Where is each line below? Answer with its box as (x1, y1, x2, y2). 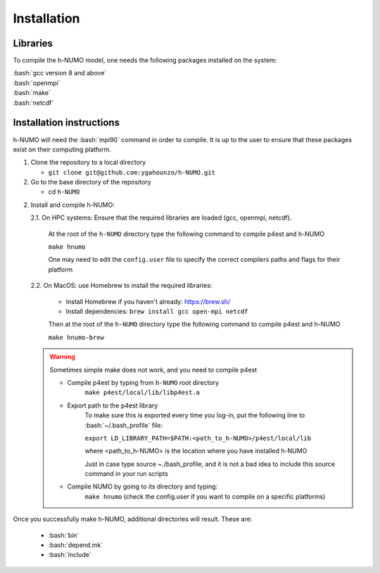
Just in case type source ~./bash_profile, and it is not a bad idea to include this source (84, 460, 336, 468)
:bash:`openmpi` (13, 78, 61, 87)
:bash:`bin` (48, 531, 80, 539)
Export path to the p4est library (67, 401, 158, 410)
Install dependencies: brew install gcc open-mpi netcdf (65, 307, 249, 315)
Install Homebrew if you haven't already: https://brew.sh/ (65, 297, 231, 306)
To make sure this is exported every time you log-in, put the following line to (84, 411, 305, 420)
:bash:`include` (48, 550, 91, 559)
